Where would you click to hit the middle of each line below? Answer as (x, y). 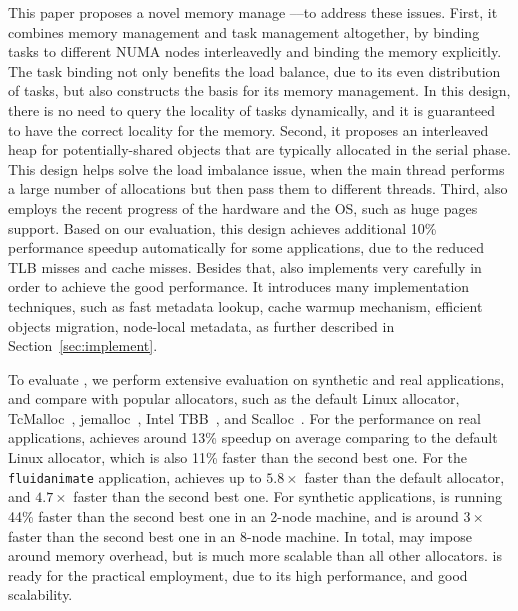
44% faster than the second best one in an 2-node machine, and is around (233, 515)
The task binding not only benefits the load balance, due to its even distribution (254, 70)
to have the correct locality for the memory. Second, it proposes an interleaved (248, 129)
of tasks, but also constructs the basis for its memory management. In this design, (259, 90)
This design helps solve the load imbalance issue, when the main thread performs (256, 168)
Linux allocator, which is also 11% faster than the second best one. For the (237, 457)
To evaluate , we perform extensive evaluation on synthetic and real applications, (256, 378)
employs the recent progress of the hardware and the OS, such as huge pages (243, 207)
